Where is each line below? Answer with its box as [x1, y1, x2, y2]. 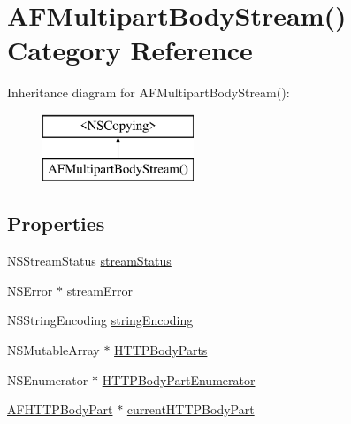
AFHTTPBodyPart [7, 400, 113, 419]
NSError [7, 281, 53, 299]
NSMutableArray [7, 341, 100, 359]
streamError [66, 281, 133, 299]
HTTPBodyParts [114, 341, 208, 359]
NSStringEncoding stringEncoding [7, 311, 194, 329]
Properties [7, 210, 105, 237]
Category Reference [7, 32, 253, 68]
